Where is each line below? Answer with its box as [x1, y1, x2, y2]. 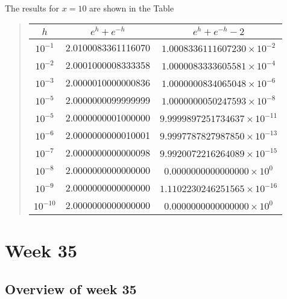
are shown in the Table [89, 1, 174, 14]
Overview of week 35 [5, 279, 137, 298]
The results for [5, 1, 60, 14]
